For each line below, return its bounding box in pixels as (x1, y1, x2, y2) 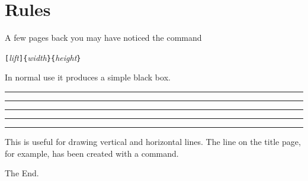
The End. (5, 167, 39, 179)
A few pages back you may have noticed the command (5, 31, 202, 44)
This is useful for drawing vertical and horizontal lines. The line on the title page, (5, 135, 301, 147)
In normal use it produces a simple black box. (5, 71, 171, 83)
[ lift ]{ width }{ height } (5, 51, 81, 63)
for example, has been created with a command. (5, 147, 179, 159)
